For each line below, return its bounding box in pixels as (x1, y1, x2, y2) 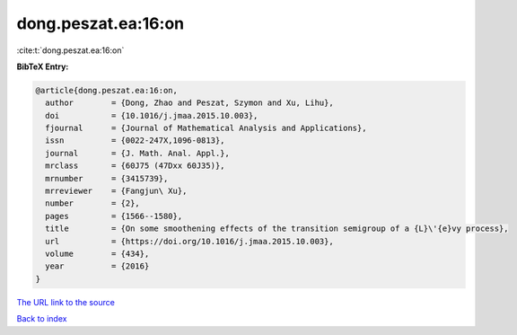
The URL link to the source (16, 296, 116, 307)
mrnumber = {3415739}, (45, 173, 169, 183)
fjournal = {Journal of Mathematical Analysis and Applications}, (45, 123, 367, 134)
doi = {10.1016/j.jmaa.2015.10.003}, (45, 110, 258, 120)
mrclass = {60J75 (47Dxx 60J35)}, (45, 161, 225, 171)
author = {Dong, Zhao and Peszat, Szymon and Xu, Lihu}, (45, 98, 334, 108)
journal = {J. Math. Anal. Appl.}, (45, 148, 231, 158)
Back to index (16, 313, 67, 324)
